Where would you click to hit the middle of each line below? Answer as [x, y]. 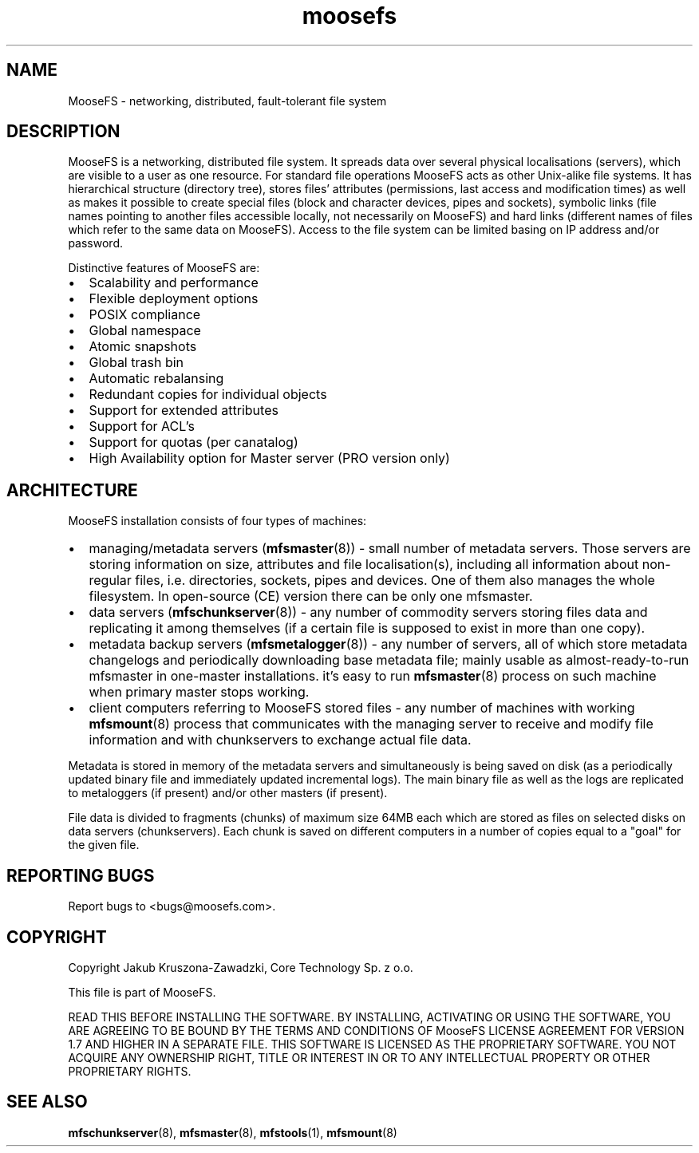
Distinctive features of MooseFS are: [164, 268]
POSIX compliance [145, 315]
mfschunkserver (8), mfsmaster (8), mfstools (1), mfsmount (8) [233, 1132]
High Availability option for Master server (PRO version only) [269, 458]
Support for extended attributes [184, 411]
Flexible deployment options [174, 299]
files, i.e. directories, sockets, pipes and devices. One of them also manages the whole [395, 580]
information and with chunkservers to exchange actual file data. [280, 740]
